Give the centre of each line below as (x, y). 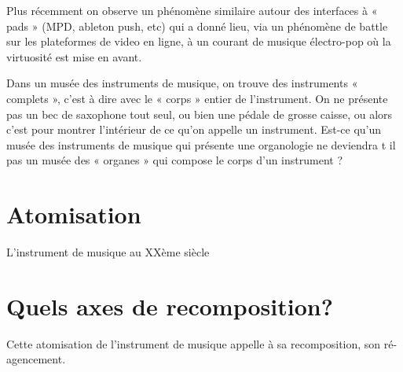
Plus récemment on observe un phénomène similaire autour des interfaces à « (192, 10)
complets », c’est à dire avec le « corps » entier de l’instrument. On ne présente (197, 98)
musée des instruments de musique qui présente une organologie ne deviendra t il (201, 144)
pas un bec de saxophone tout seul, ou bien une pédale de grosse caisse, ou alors (200, 114)
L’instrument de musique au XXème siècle (108, 252)
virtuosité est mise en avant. (74, 56)
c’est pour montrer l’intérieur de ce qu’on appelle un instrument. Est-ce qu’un (194, 129)
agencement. (36, 359)
